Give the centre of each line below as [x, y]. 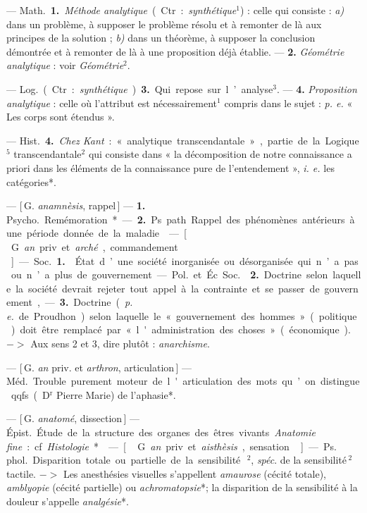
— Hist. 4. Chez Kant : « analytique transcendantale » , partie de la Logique [183, 140]
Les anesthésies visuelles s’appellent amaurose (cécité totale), [194, 473]
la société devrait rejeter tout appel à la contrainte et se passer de [168, 288]
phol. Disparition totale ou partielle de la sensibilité [124, 460]
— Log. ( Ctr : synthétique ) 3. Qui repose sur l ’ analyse [140, 88]
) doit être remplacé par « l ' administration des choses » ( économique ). [181, 329]
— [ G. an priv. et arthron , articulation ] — [99, 367]
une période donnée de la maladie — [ [97, 233]
